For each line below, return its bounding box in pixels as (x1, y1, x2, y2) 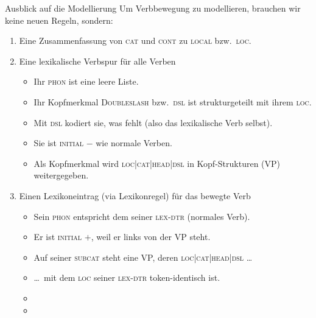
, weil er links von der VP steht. (91, 230, 211, 243)
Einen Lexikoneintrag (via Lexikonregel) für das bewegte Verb (19, 189, 251, 202)
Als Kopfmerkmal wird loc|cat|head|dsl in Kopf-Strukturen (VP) (33, 157, 281, 169)
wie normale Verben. (96, 136, 172, 149)
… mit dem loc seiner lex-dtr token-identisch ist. (33, 271, 220, 284)
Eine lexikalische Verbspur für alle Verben (19, 54, 176, 67)
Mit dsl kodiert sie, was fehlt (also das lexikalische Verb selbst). (33, 116, 273, 129)
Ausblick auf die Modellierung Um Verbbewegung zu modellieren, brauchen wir (5, 2, 301, 14)
